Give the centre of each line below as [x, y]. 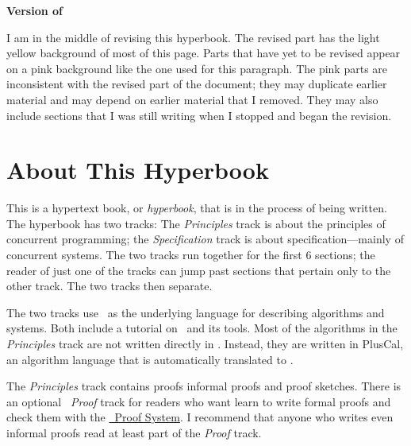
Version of [35, 10]
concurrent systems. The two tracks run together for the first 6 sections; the [191, 255]
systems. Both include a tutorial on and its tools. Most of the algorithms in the [202, 328]
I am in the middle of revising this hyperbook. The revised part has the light [193, 37]
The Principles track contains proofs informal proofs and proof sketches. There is [204, 386]
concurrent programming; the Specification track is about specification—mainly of [205, 239]
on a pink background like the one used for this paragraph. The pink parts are [197, 68]
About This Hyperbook [138, 170]
